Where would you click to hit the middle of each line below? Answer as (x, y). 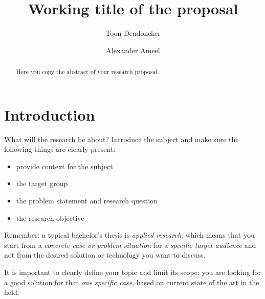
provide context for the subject (64, 166)
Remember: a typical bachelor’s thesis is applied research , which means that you (129, 235)
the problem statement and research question (87, 201)
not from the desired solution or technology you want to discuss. (105, 255)
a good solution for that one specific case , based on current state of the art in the (132, 282)
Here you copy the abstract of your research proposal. (87, 72)
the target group (42, 183)
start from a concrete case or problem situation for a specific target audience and (130, 245)
